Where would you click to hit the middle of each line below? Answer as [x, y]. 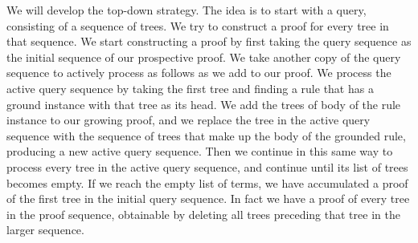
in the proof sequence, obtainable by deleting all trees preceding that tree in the [203, 214]
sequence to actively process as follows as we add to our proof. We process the [199, 73]
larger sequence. [45, 230]
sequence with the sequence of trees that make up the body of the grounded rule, [206, 135]
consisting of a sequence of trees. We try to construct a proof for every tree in [198, 25]
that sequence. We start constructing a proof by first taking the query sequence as [209, 41]
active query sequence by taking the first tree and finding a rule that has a [190, 88]
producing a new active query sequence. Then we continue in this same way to [200, 151]
